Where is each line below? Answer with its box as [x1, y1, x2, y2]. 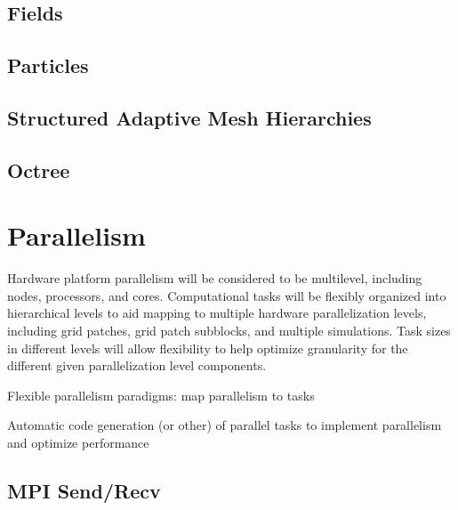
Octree [7, 156, 70, 183]
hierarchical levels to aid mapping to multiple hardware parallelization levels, [7, 304, 427, 322]
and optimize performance [7, 433, 149, 451]
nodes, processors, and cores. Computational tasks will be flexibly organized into [7, 286, 446, 304]
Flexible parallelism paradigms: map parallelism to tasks [7, 385, 315, 404]
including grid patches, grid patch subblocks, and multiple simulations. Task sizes [7, 321, 451, 340]
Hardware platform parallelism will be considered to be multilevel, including [7, 269, 422, 287]
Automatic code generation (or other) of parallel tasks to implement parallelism [7, 416, 442, 434]
